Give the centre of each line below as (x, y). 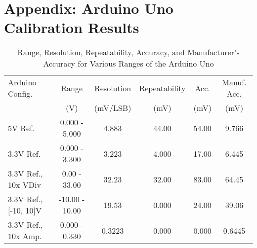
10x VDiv (24, 185)
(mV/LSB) (113, 108)
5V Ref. (21, 128)
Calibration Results (72, 27)
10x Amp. (25, 236)
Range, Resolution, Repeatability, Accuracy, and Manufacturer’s (128, 52)
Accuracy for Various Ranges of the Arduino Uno (128, 64)
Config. (20, 94)
